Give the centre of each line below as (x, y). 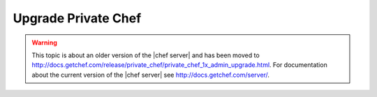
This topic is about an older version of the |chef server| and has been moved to (146, 55)
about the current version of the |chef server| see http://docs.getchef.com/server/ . (151, 75)
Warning (44, 43)
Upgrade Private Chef (77, 18)
